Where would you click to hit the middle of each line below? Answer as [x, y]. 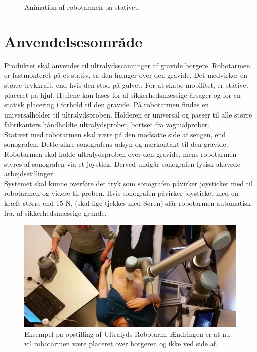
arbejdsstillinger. [30, 173]
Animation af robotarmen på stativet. [82, 7]
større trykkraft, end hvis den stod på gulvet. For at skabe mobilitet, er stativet [126, 85]
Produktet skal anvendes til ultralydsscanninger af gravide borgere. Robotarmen [127, 65]
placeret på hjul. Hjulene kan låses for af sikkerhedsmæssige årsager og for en [122, 95]
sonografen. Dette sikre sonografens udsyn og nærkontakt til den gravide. [116, 144]
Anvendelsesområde [73, 41]
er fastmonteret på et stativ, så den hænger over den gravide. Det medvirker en [126, 75]
